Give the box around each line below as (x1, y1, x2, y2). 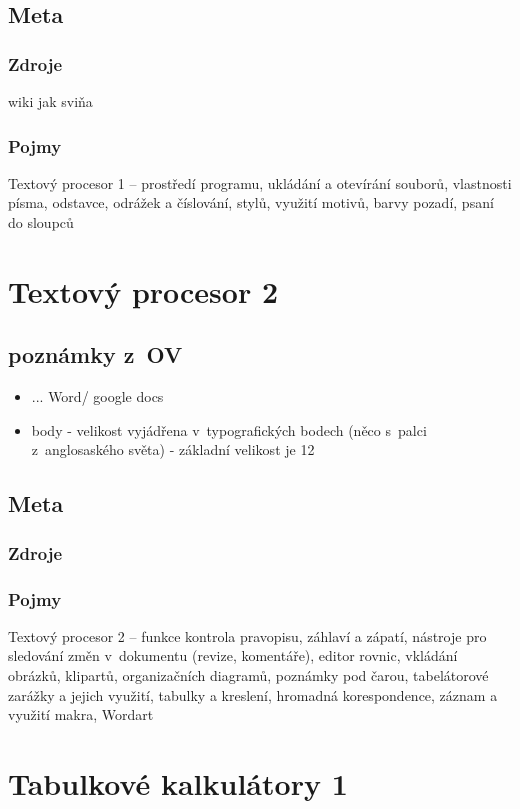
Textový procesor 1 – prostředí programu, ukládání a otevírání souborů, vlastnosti (8, 172, 512, 193)
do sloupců (8, 212, 74, 232)
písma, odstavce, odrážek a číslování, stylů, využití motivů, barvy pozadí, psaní (8, 192, 494, 213)
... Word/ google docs (31, 386, 164, 407)
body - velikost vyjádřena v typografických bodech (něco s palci (31, 419, 427, 440)
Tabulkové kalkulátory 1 (8, 762, 348, 803)
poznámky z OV (8, 339, 183, 370)
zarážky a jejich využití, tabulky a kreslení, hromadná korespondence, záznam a (8, 684, 498, 705)
